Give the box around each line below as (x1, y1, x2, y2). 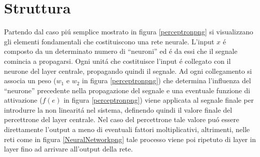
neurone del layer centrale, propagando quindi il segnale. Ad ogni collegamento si (4, 65, 252, 76)
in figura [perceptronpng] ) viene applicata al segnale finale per (63, 95, 254, 105)
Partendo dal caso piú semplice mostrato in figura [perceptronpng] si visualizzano (4, 26, 253, 37)
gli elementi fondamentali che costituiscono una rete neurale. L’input (4, 36, 214, 46)
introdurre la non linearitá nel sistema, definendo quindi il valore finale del (4, 104, 232, 115)
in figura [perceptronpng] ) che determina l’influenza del (82, 75, 251, 86)
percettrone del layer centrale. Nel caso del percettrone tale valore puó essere (4, 114, 239, 125)
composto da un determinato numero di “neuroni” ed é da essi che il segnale (4, 46, 237, 56)
